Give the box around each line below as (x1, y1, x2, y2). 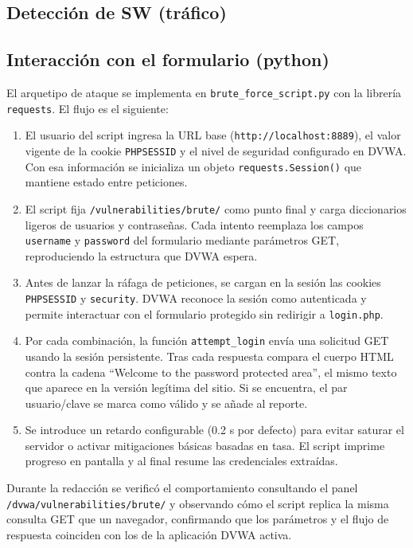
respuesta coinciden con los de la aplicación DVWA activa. (6, 526, 292, 542)
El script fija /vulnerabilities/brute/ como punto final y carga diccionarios (25, 200, 407, 217)
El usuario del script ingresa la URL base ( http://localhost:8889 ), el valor (25, 127, 401, 143)
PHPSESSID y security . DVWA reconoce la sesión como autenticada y (25, 289, 367, 306)
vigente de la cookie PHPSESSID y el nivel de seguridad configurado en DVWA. (25, 142, 407, 159)
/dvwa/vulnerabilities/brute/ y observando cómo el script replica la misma (6, 495, 389, 511)
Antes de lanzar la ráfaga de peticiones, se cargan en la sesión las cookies (25, 274, 381, 291)
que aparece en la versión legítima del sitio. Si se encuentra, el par (25, 379, 348, 396)
